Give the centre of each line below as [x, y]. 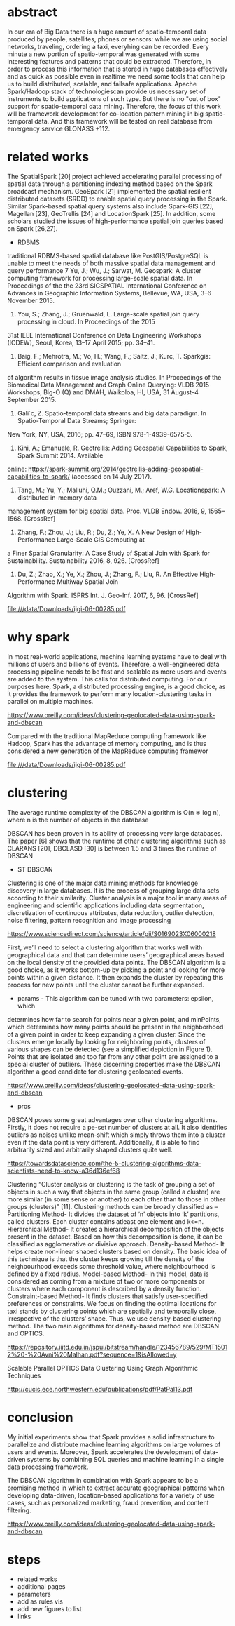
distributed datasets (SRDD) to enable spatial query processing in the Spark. [117, 199]
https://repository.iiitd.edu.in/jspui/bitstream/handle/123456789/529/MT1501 [117, 1347]
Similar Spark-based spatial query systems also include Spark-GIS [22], [111, 206]
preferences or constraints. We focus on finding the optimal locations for [112, 1303]
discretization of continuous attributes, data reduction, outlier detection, [111, 912]
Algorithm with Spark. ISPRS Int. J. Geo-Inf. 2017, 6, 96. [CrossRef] [103, 595]
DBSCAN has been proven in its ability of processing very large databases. [115, 833]
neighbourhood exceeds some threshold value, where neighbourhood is [111, 1266]
